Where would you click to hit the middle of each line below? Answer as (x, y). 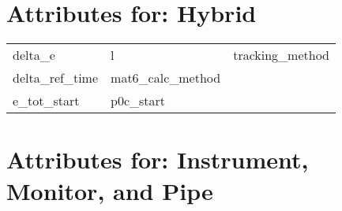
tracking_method (282, 55)
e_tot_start (46, 101)
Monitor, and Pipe (110, 190)
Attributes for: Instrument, (158, 159)
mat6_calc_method (166, 78)
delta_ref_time (56, 78)
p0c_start (138, 101)
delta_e (34, 55)
